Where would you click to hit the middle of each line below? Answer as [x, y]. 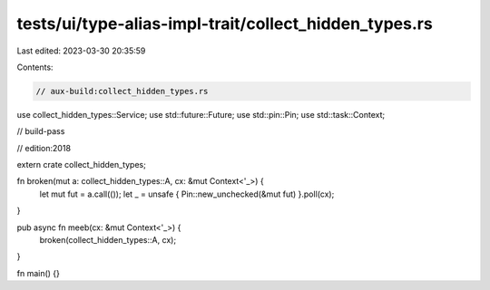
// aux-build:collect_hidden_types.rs [122, 91]
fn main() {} [39, 273]
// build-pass [41, 131]
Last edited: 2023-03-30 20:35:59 [81, 51]
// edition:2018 [44, 148]
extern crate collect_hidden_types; [82, 165]
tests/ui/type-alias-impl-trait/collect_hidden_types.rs [225, 24]
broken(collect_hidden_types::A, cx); [108, 240]
